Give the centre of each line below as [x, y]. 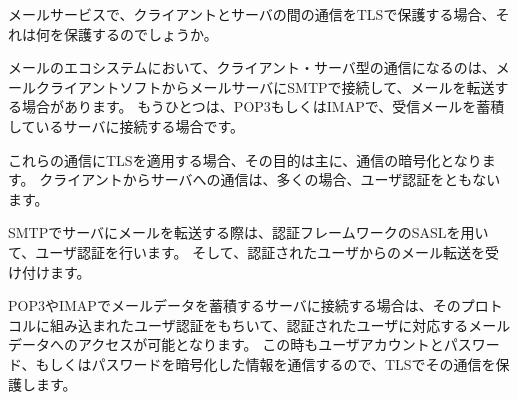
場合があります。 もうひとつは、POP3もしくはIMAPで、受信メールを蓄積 [263, 106]
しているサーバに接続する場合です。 [126, 125]
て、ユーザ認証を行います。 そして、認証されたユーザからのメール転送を [246, 251]
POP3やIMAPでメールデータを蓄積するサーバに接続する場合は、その [234, 305]
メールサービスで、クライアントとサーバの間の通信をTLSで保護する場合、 [252, 14]
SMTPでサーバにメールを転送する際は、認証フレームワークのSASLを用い [248, 232]
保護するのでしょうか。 [140, 33]
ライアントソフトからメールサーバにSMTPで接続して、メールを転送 [272, 86]
